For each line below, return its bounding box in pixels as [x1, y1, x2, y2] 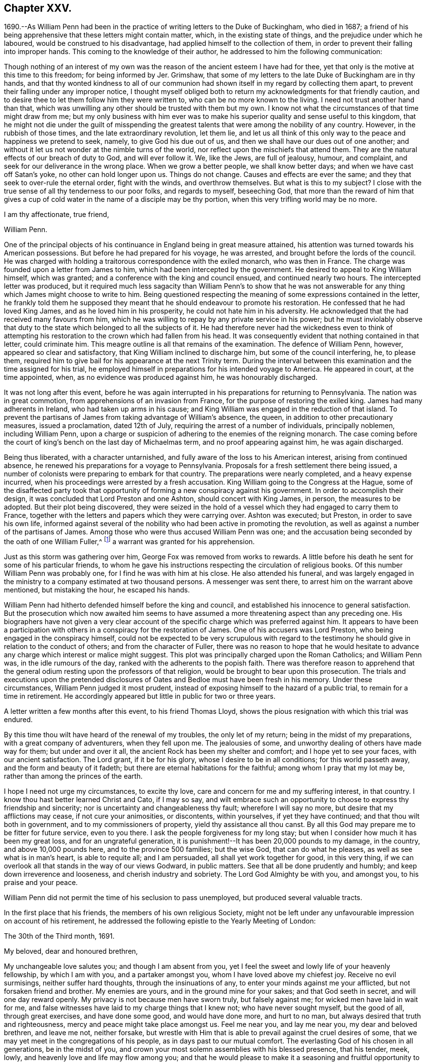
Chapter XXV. [4, 2, 72, 14]
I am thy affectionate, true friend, [4, 210, 109, 219]
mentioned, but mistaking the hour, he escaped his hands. [4, 586, 190, 594]
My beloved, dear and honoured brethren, [4, 947, 138, 956]
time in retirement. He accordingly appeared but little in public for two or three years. [4, 692, 276, 701]
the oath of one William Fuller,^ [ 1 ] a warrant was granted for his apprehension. [4, 536, 255, 546]
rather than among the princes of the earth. [4, 772, 143, 781]
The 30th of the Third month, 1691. [4, 932, 115, 941]
